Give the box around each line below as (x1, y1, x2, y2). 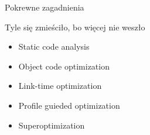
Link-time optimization (18, 79, 102, 92)
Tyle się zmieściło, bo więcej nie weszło (5, 20, 145, 33)
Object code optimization (18, 60, 110, 72)
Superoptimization (18, 119, 85, 131)
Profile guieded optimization (18, 99, 120, 111)
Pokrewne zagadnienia (5, 1, 84, 13)
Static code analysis (18, 40, 90, 53)
